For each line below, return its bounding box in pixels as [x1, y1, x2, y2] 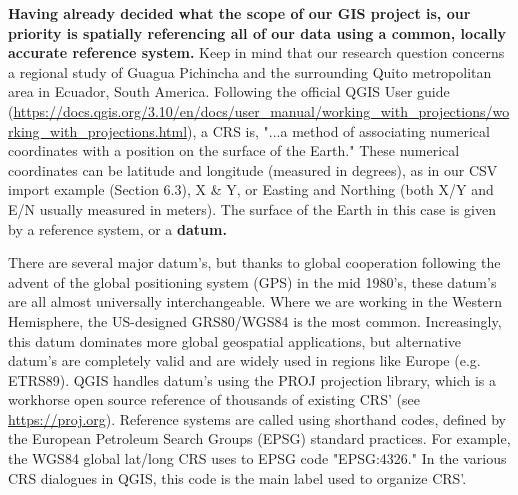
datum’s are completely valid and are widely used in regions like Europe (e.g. [8, 350, 481, 371]
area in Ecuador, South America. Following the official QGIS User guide [8, 81, 450, 102]
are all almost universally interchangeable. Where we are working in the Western [8, 291, 502, 312]
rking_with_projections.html [8, 120, 188, 141]
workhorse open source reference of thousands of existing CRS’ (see [8, 389, 420, 410]
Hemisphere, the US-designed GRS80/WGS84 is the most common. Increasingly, [8, 310, 502, 331]
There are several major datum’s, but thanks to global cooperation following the [8, 252, 501, 273]
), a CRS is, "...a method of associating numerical [187, 120, 490, 141]
